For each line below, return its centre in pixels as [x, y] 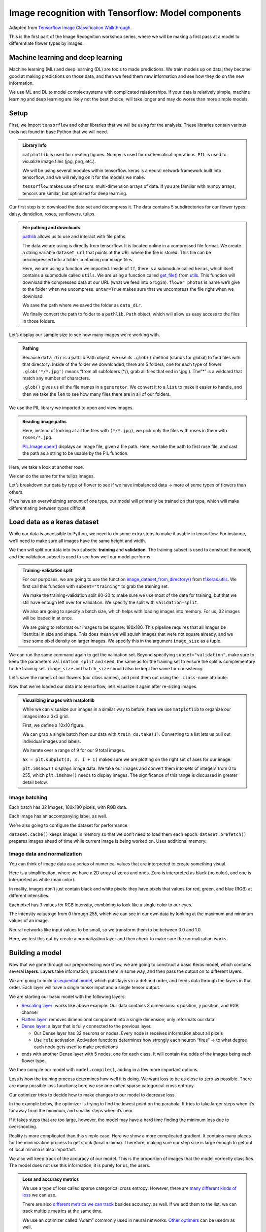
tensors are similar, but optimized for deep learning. [75, 193]
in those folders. [39, 321]
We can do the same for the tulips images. [52, 476]
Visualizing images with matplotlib [58, 700]
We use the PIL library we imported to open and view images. [71, 408]
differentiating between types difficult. [48, 508]
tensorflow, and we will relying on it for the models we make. [84, 177]
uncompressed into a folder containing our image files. [78, 259]
